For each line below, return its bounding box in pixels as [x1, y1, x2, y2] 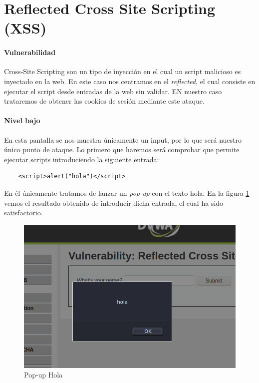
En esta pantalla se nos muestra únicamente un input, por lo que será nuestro [4, 134, 242, 145]
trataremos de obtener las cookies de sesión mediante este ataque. [4, 96, 205, 106]
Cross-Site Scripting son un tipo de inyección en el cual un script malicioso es [4, 66, 241, 77]
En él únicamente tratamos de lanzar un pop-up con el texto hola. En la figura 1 [4, 187, 250, 198]
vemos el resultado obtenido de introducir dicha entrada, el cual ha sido [4, 197, 224, 208]
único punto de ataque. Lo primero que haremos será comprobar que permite [4, 144, 240, 155]
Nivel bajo [4, 115, 40, 126]
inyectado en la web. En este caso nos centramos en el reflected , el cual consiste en [4, 76, 256, 86]
